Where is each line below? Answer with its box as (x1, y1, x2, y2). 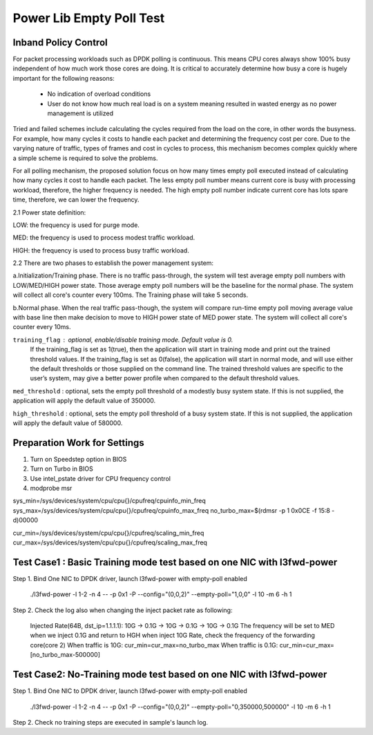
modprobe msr (30, 484, 73, 493)
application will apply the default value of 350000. (12, 397, 156, 405)
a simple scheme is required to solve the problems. (12, 154, 158, 162)
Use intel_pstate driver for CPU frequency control (30, 474, 171, 482)
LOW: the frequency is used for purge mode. (12, 221, 140, 229)
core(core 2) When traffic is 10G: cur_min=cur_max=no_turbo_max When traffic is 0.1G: (30, 640, 278, 649)
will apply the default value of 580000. (12, 418, 123, 427)
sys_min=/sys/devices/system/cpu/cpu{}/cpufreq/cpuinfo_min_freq (12, 497, 207, 505)
